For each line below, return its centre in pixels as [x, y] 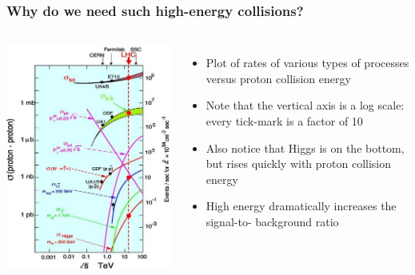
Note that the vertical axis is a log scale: [305, 105]
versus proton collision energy [278, 78]
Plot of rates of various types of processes [307, 63]
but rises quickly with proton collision [299, 163]
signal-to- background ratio [272, 221]
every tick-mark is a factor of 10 [284, 121]
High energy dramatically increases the [301, 206]
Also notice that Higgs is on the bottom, [305, 147]
